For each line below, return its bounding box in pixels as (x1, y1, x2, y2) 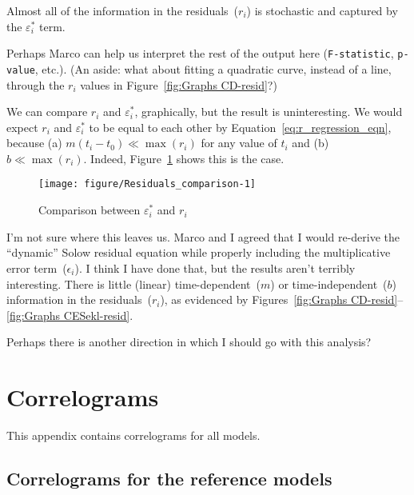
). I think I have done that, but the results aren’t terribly (74, 259, 356, 276)
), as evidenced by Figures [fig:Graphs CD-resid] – (160, 291, 404, 308)
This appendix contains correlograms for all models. (6, 427, 261, 443)
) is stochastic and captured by (246, 2, 398, 18)
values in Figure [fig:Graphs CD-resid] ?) (80, 76, 277, 93)
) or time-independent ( (270, 275, 388, 292)
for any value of (201, 134, 277, 151)
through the (6, 76, 65, 93)
